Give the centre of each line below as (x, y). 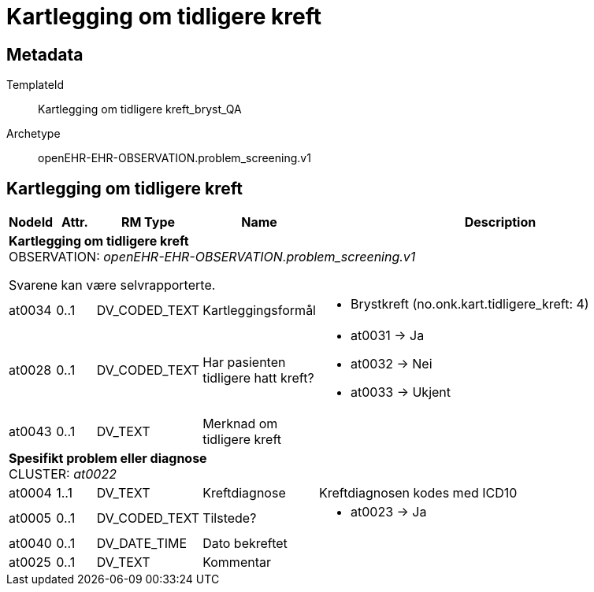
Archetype (33, 134)
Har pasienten (244, 363)
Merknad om (240, 424)
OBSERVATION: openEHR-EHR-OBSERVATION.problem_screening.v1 (212, 257)
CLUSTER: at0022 (63, 474)
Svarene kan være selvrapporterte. (112, 285)
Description (500, 222)
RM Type (148, 222)
